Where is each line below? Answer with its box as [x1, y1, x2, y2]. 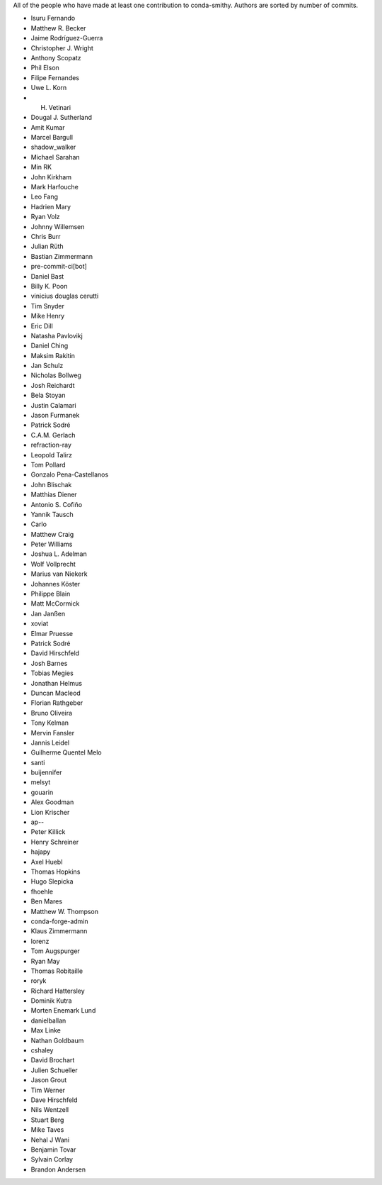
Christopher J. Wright [30, 43, 93, 52]
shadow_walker [30, 143, 76, 152]
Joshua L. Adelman [30, 550, 88, 558]
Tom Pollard [30, 460, 66, 469]
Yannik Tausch [30, 510, 74, 518]
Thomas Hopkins [30, 867, 81, 876]
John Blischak [30, 480, 72, 489]
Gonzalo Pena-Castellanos [30, 470, 109, 479]
